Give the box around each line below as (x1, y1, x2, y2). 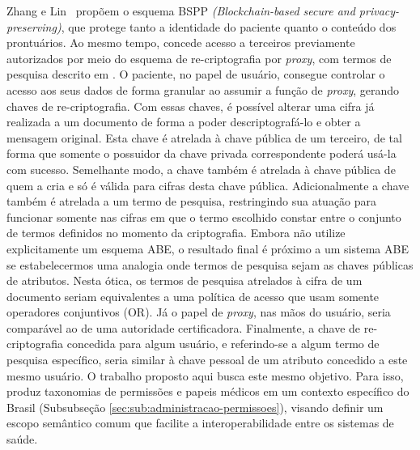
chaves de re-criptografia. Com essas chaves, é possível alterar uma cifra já (6, 97, 375, 114)
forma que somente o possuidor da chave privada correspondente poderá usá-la (6, 145, 397, 162)
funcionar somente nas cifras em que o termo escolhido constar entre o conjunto (6, 208, 401, 225)
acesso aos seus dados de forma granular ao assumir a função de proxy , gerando (6, 81, 400, 98)
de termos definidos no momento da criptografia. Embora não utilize (6, 224, 346, 241)
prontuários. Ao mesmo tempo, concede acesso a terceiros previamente (6, 34, 355, 51)
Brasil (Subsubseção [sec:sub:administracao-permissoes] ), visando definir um (6, 398, 384, 415)
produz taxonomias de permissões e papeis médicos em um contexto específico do (6, 383, 409, 400)
